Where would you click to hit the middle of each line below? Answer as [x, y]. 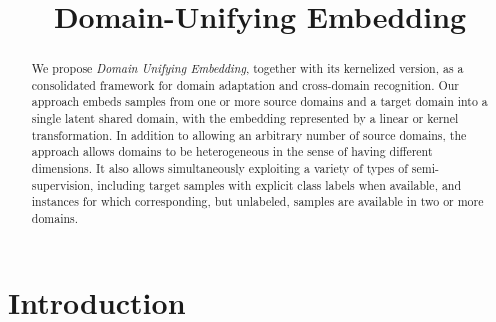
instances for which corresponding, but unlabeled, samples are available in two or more [257, 201]
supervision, [62, 184]
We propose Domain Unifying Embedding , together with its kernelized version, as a [247, 68]
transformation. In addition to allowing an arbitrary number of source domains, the [249, 134]
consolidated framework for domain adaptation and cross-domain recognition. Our [245, 84]
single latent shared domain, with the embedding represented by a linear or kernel [245, 118]
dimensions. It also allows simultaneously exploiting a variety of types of [219, 168]
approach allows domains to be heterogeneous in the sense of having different [232, 151]
